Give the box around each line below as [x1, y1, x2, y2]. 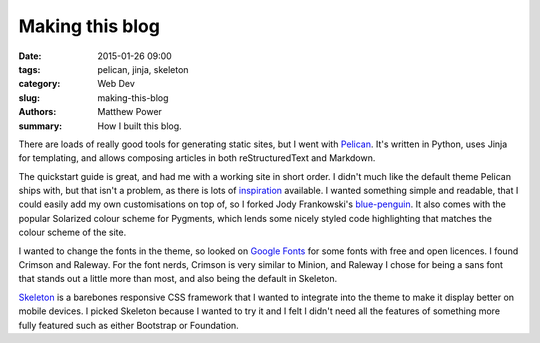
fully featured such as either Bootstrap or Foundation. [18, 319, 239, 331]
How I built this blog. [97, 120, 182, 132]
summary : [18, 120, 63, 132]
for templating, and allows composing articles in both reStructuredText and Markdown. [18, 152, 376, 164]
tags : [18, 63, 41, 75]
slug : [18, 91, 40, 104]
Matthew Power [97, 106, 162, 118]
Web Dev [97, 78, 135, 90]
